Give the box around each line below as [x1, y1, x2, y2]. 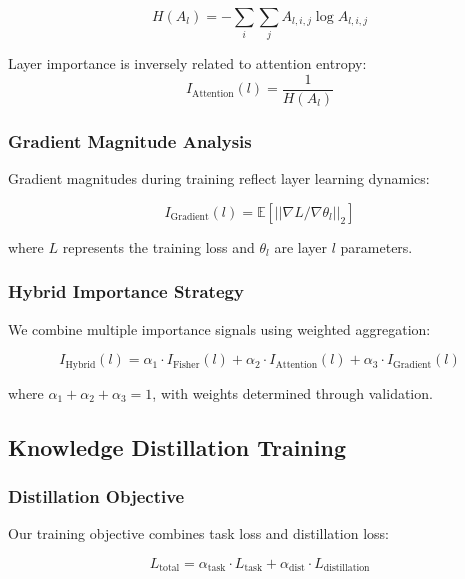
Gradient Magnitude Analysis [8, 128, 252, 153]
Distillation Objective [8, 483, 185, 508]
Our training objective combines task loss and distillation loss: [8, 523, 389, 544]
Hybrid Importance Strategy [8, 279, 244, 304]
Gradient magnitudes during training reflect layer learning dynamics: [8, 168, 430, 189]
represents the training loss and [62, 236, 255, 257]
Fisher [172, 359, 200, 370]
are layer [274, 236, 328, 257]
